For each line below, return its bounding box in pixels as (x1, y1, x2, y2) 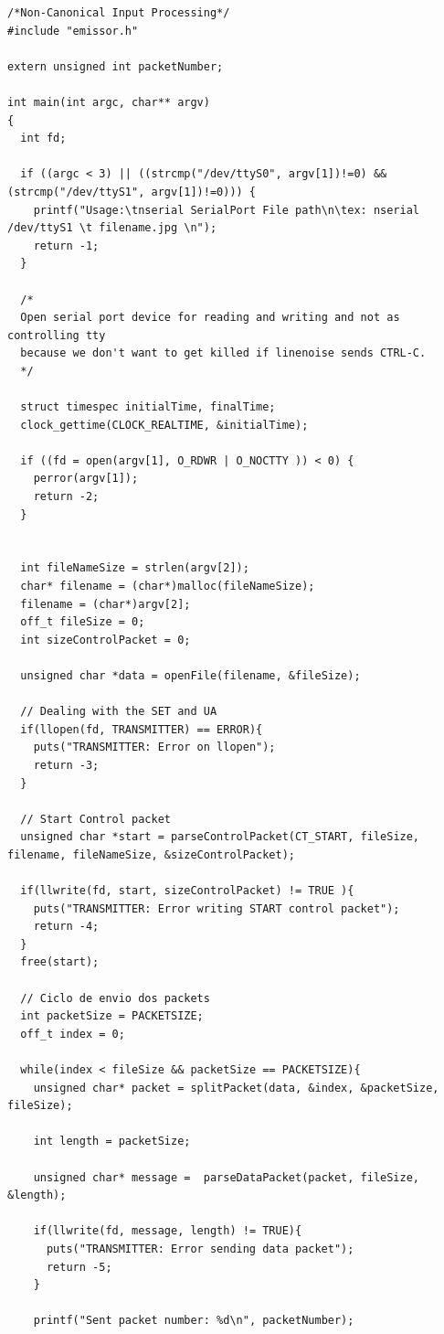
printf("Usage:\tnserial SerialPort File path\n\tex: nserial (33, 203, 420, 217)
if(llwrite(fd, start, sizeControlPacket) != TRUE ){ (20, 884, 354, 898)
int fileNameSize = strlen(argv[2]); (20, 561, 249, 575)
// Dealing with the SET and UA (20, 705, 217, 719)
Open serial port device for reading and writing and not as (20, 311, 400, 325)
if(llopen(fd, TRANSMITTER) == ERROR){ (20, 722, 263, 736)
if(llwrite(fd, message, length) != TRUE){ (33, 1224, 302, 1238)
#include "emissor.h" (7, 24, 139, 37)
